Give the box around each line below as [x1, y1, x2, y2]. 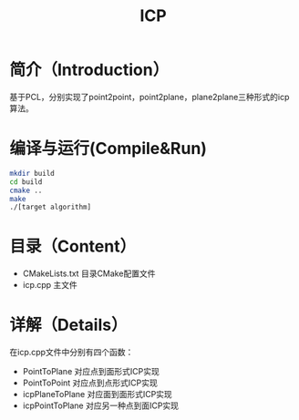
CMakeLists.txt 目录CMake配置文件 [22, 268, 156, 279]
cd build [9, 177, 43, 187]
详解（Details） [9, 315, 128, 335]
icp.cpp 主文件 [22, 280, 77, 291]
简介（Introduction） [9, 60, 170, 80]
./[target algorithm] [9, 202, 92, 212]
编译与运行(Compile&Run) [9, 138, 208, 159]
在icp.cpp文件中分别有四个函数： [9, 347, 134, 358]
